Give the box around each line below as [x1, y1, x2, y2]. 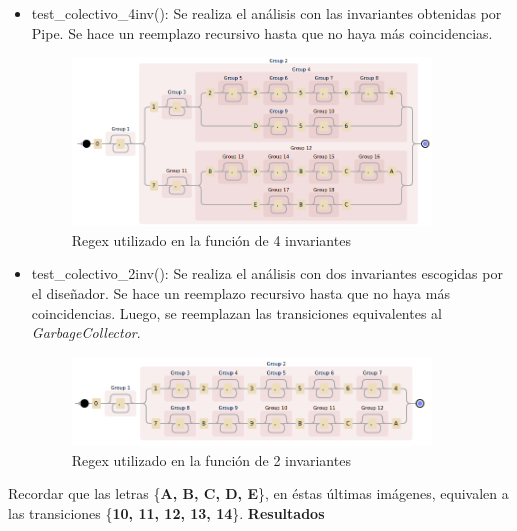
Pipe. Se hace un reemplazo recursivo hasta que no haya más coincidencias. [31, 22, 493, 43]
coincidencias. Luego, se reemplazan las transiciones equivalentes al [31, 302, 442, 323]
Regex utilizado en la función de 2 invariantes [71, 449, 351, 470]
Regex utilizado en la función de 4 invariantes [71, 229, 351, 250]
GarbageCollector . [31, 322, 141, 343]
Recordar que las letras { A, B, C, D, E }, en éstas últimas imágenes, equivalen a [8, 483, 509, 504]
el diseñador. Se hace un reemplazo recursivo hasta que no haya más [31, 282, 450, 303]
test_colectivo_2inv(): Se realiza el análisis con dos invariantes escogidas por [31, 263, 503, 284]
